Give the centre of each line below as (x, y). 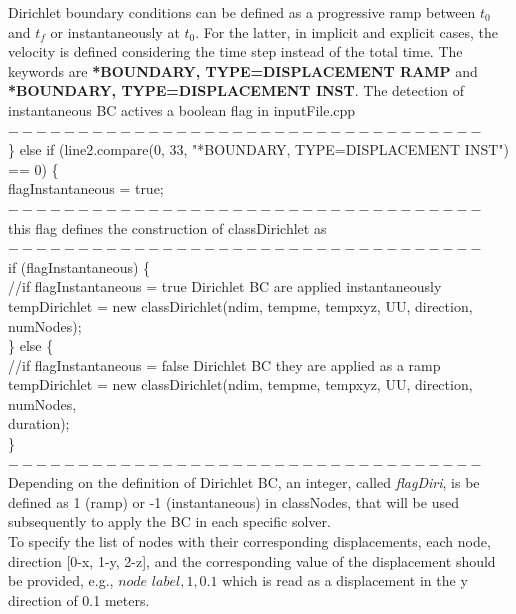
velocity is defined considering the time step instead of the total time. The (235, 51)
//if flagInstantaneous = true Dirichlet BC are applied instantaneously (225, 286)
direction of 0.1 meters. (79, 599)
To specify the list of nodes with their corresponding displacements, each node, (249, 541)
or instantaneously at (115, 31)
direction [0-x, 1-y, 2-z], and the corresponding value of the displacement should (252, 560)
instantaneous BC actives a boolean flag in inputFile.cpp (182, 109)
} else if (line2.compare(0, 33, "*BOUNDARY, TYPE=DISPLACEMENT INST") (258, 149)
